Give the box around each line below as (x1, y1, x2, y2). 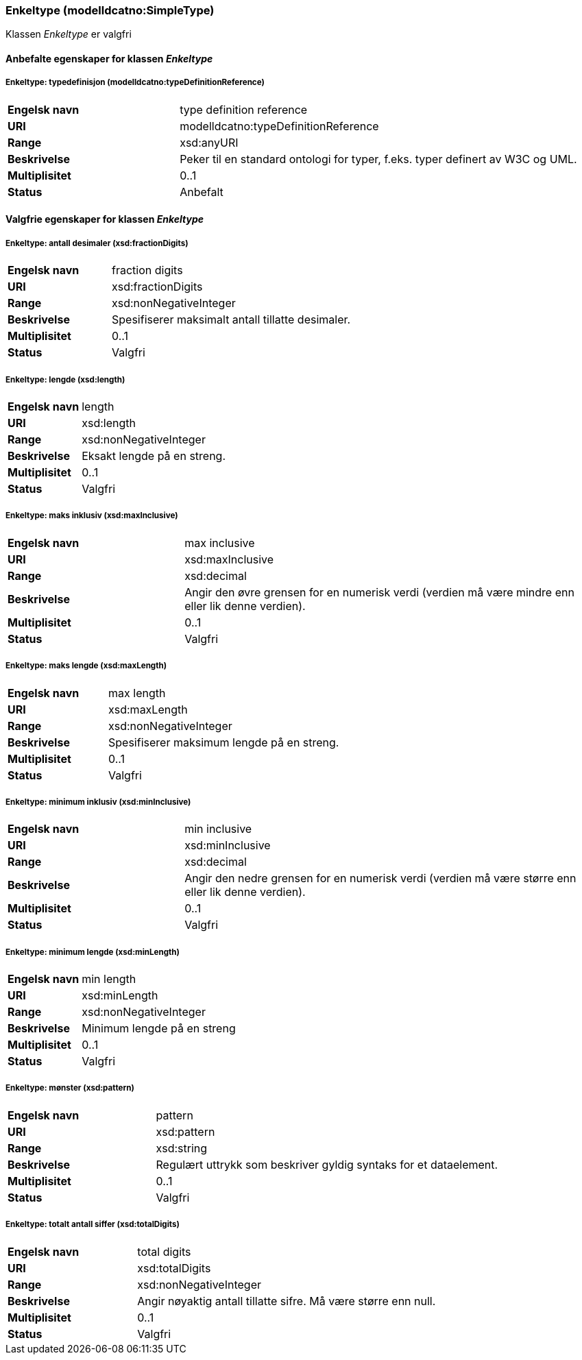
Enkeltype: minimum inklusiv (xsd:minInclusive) (5, 797, 191, 807)
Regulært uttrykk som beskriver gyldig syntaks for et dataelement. (156, 1157, 498, 1171)
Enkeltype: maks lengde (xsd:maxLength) (5, 661, 167, 671)
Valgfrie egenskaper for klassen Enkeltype (5, 213, 204, 226)
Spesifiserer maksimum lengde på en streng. (108, 735, 339, 749)
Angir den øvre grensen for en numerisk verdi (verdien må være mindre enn (184, 585, 574, 599)
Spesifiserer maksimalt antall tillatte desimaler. (112, 313, 351, 327)
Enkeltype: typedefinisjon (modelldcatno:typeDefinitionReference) (5, 77, 265, 88)
